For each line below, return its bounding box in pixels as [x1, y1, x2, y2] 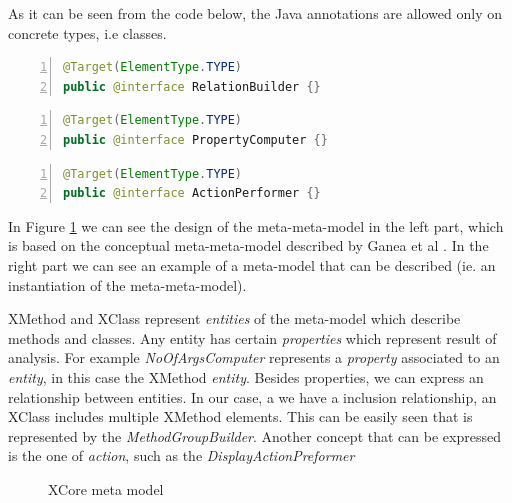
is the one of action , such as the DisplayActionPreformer [8, 445, 355, 466]
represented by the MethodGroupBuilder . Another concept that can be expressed [8, 425, 501, 446]
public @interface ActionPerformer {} [63, 186, 321, 201]
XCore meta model [48, 478, 164, 499]
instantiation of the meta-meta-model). [8, 274, 247, 295]
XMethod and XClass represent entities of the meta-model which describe [8, 308, 461, 329]
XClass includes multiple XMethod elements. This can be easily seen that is [8, 406, 473, 427]
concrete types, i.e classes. [8, 22, 167, 43]
